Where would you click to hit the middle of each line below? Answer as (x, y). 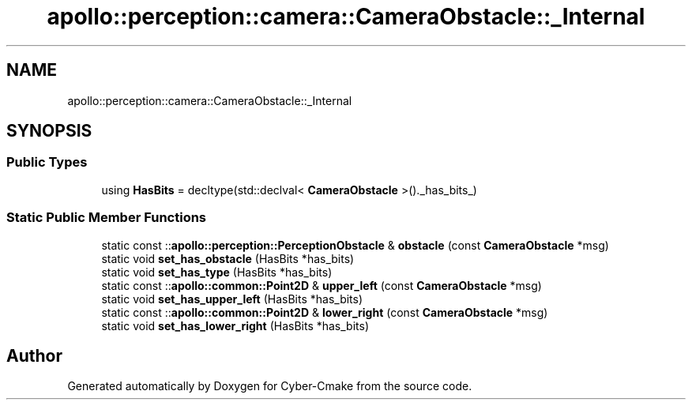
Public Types (47, 162)
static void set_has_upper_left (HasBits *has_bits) (232, 299)
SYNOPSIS (49, 131)
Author (34, 355)
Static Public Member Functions (107, 218)
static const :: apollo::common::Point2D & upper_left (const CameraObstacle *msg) (322, 285)
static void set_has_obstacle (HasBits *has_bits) (228, 258)
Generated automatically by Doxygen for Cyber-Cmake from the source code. (270, 386)
